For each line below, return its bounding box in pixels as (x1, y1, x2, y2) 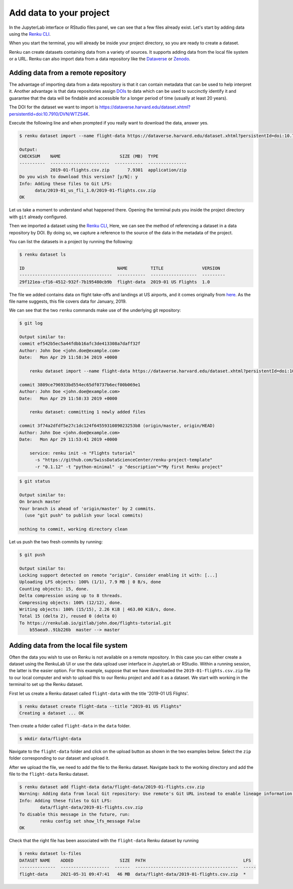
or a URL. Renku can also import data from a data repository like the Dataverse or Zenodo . (9, 56, 190, 62)
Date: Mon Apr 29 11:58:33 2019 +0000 (19, 395, 117, 401)
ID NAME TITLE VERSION (19, 265, 221, 271)
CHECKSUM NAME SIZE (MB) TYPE (19, 154, 159, 159)
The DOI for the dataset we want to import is (9, 104, 99, 110)
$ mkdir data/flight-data (19, 736, 82, 742)
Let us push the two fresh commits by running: (9, 538, 103, 544)
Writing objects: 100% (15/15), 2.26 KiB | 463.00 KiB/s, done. (19, 606, 177, 612)
